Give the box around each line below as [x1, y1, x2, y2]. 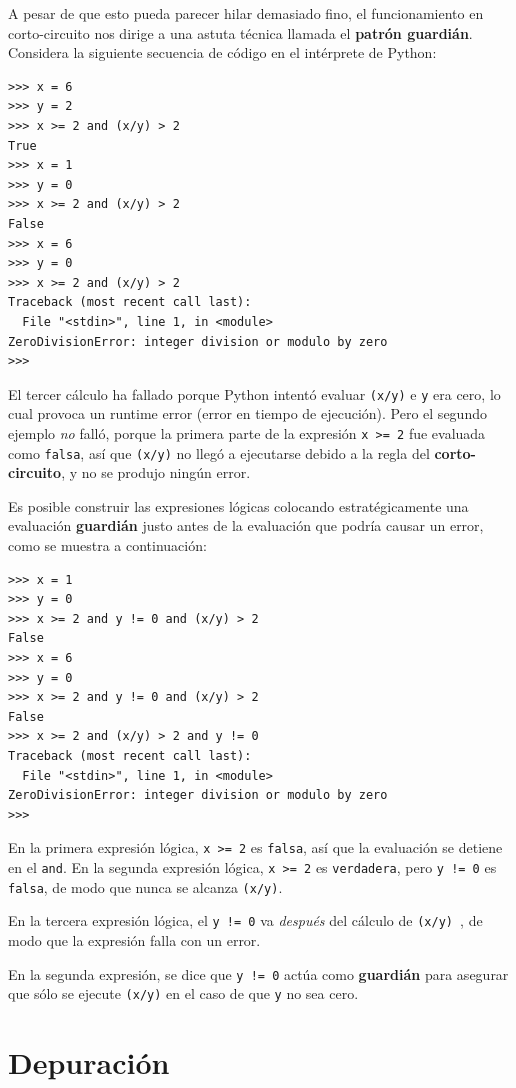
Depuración [8, 1042, 170, 1083]
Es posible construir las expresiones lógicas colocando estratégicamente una [8, 495, 469, 516]
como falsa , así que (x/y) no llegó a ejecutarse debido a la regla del [8, 442, 430, 463]
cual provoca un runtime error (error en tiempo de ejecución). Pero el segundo [8, 403, 487, 424]
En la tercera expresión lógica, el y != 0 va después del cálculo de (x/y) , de [8, 910, 483, 931]
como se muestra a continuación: [8, 535, 207, 556]
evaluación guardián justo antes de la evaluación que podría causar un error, [8, 515, 484, 536]
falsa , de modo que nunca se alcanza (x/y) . [8, 876, 283, 897]
